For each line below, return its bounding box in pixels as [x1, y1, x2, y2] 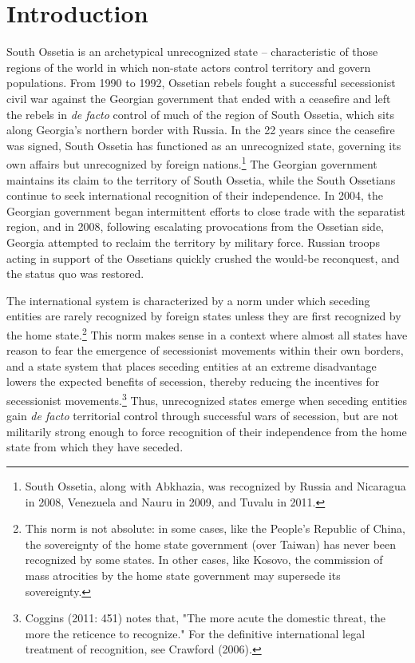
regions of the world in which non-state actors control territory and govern [6, 58, 371, 75]
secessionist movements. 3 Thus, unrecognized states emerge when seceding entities [6, 389, 408, 408]
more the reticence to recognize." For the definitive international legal [25, 625, 366, 641]
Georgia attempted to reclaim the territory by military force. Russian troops [6, 233, 380, 250]
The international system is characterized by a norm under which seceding [6, 292, 370, 308]
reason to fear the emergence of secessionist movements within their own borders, [6, 342, 404, 359]
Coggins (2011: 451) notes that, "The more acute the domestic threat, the [25, 609, 385, 626]
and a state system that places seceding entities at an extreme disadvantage [6, 357, 377, 374]
